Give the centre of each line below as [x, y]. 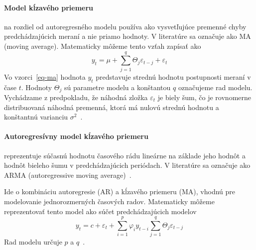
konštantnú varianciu [36, 117]
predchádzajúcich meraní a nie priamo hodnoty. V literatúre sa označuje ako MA [128, 36]
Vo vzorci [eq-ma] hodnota [45, 76]
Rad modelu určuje [33, 242]
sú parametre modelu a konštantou [117, 87]
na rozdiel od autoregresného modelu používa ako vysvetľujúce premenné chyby [125, 26]
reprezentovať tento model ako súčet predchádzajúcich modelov [100, 211]
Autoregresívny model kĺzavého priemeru [76, 136]
